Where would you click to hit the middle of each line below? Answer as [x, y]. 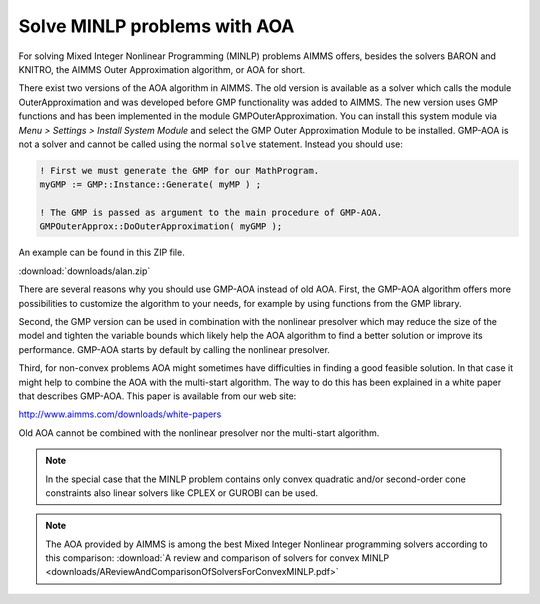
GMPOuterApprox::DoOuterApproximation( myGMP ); [161, 226]
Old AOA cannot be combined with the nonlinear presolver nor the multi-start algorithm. [199, 432]
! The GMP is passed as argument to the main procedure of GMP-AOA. [211, 213]
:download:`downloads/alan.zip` [84, 271]
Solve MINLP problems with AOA [156, 26]
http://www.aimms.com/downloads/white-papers [120, 414]
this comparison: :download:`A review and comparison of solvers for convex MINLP [217, 558]
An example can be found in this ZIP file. [101, 252]
